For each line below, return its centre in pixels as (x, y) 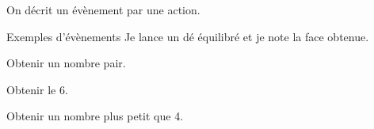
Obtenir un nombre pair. (66, 63)
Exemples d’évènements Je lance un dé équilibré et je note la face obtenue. (188, 36)
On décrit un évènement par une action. (103, 9)
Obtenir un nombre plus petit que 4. (95, 116)
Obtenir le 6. (37, 89)
